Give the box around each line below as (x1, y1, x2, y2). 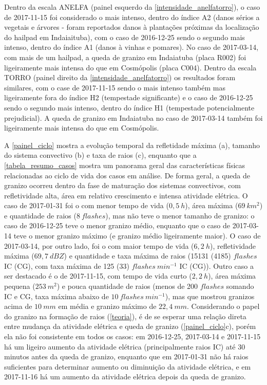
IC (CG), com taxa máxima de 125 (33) (4, 260, 129, 271)
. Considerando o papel (187, 301, 260, 311)
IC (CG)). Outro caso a (179, 260, 254, 271)
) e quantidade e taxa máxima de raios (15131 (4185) (64, 250, 231, 261)
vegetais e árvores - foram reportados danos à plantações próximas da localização (4, 22, 259, 32)
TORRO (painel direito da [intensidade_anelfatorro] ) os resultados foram (4, 72, 236, 83)
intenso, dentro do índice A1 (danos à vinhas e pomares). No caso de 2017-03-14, (4, 42, 259, 52)
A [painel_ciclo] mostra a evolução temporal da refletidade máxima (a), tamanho (4, 139, 260, 150)
